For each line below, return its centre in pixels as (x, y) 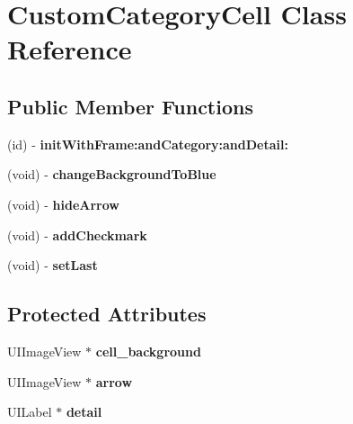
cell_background (148, 351)
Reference (70, 49)
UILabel (30, 412)
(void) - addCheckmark (77, 235)
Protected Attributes (107, 314)
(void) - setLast (53, 265)
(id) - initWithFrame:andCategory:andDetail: (148, 144)
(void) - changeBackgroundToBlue (112, 174)
